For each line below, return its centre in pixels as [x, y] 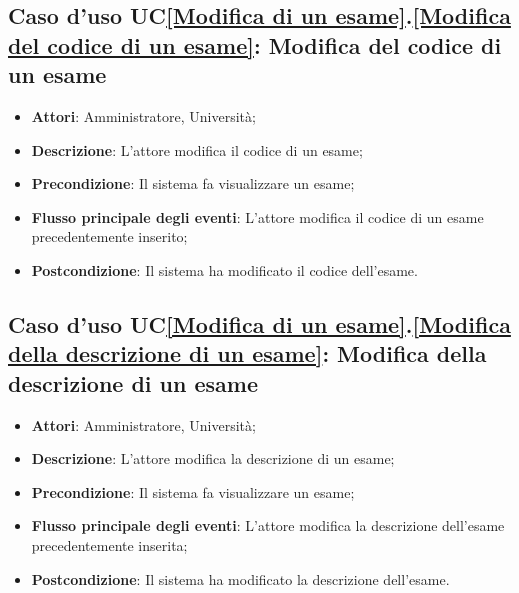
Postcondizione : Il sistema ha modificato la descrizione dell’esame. [240, 578]
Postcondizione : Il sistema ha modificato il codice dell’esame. [224, 269]
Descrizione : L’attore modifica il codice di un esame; [197, 149]
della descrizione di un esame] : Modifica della [247, 353]
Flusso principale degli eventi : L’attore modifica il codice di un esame [257, 216]
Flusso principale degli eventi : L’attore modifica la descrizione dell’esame [268, 525]
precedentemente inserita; [109, 544]
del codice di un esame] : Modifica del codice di [255, 44]
